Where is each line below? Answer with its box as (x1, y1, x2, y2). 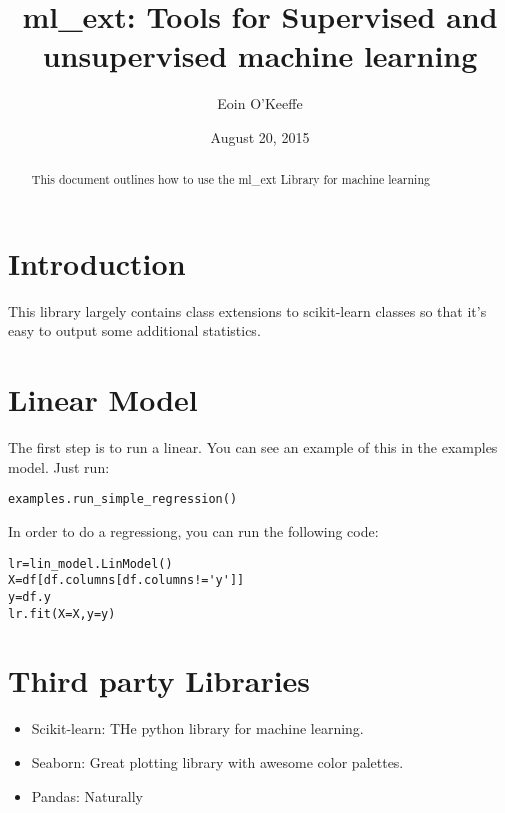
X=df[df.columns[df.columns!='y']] (8, 573, 245, 588)
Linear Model (8, 379, 198, 420)
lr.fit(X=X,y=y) (8, 606, 116, 621)
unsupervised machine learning (42, 35, 478, 76)
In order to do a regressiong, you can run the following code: (8, 521, 379, 542)
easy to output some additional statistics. (8, 320, 261, 341)
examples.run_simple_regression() (8, 492, 238, 507)
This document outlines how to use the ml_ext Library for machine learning (31, 171, 430, 188)
